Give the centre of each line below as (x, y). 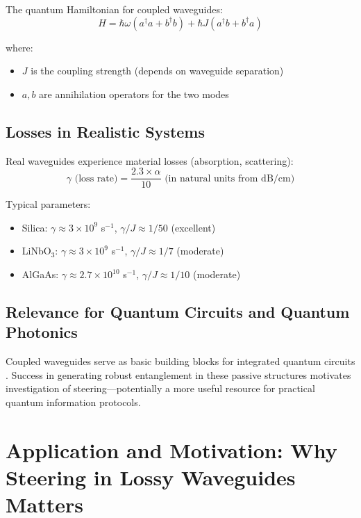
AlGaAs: (40, 274)
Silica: (35, 227)
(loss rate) (96, 178)
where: (19, 47)
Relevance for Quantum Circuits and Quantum (178, 311)
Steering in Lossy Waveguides (151, 477)
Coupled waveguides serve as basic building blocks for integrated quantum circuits (180, 361)
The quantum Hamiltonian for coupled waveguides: (114, 9)
